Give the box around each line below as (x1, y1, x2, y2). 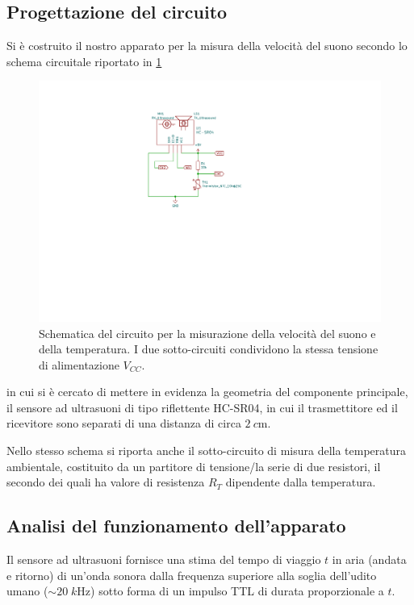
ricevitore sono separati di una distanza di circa (6, 415, 241, 432)
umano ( (6, 582, 48, 599)
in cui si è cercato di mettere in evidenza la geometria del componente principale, (6, 383, 408, 400)
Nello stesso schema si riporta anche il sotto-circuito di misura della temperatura (6, 442, 407, 459)
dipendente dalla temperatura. (225, 474, 376, 490)
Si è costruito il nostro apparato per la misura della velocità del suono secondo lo (6, 37, 408, 54)
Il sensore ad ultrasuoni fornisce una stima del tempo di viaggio (6, 551, 321, 568)
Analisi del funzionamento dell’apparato (6, 513, 346, 538)
